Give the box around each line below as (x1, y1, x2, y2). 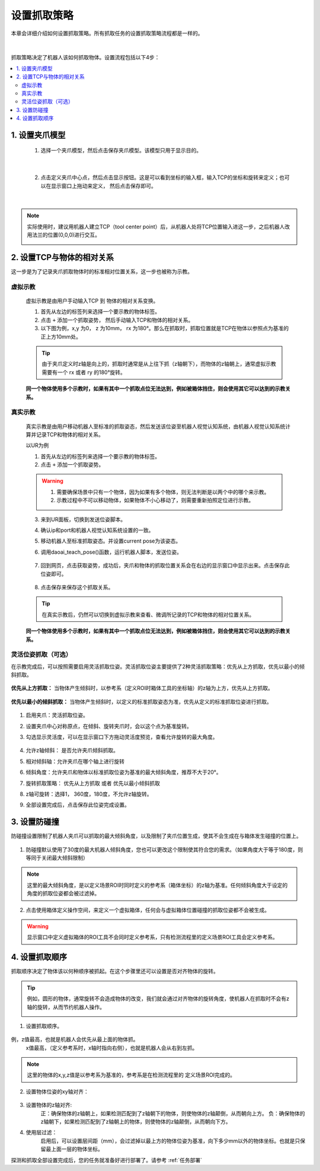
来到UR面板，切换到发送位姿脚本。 (40, 516, 126, 523)
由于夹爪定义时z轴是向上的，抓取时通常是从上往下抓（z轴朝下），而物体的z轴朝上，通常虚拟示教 (41, 360, 277, 368)
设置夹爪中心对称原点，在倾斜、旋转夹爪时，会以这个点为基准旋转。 (25, 722, 192, 729)
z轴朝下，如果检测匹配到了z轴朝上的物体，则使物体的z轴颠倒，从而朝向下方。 (40, 1118, 231, 1125)
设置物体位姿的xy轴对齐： (25, 1088, 89, 1095)
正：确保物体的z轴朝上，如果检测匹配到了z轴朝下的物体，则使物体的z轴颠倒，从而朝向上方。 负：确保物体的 (40, 1109, 305, 1117)
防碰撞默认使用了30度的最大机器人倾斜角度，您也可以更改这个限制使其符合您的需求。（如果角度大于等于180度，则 (25, 845, 303, 853)
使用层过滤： (25, 1129, 57, 1136)
